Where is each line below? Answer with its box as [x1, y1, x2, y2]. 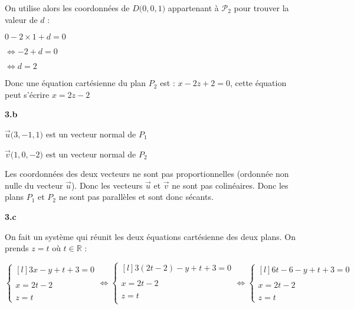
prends [5, 242, 29, 254]
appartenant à [168, 2, 219, 14]
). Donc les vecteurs [71, 179, 143, 191]
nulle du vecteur [5, 179, 63, 191]
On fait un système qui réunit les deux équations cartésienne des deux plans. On [5, 230, 296, 242]
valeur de [5, 13, 38, 25]
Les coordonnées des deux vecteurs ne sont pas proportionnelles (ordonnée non [5, 167, 289, 180]
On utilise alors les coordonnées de [5, 2, 130, 14]
